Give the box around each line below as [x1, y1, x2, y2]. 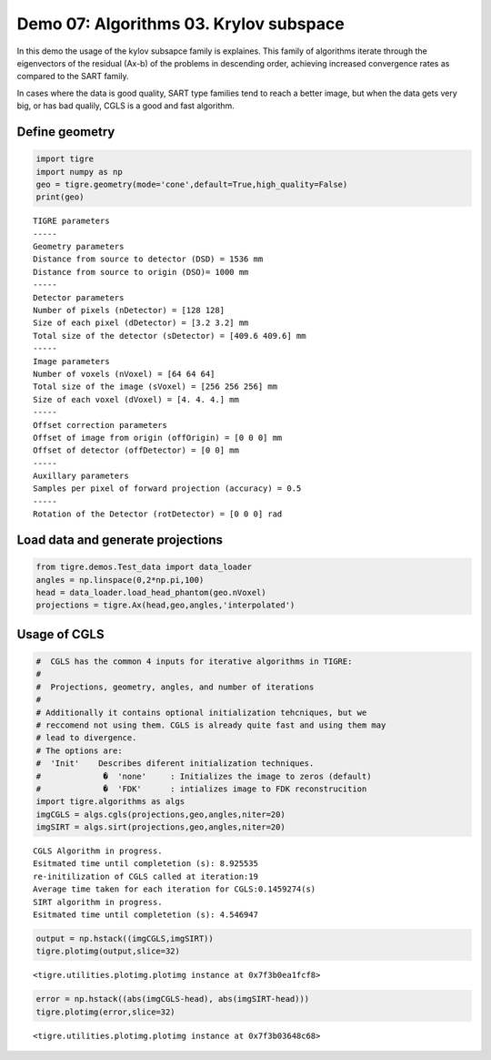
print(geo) [35, 192, 85, 202]
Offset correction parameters [33, 420, 168, 430]
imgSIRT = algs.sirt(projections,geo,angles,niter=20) [35, 822, 286, 832]
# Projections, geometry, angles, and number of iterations [35, 681, 315, 692]
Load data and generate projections [16, 533, 223, 548]
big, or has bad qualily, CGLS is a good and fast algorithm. [16, 100, 235, 111]
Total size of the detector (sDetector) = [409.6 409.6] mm [33, 331, 306, 341]
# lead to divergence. [35, 733, 137, 743]
